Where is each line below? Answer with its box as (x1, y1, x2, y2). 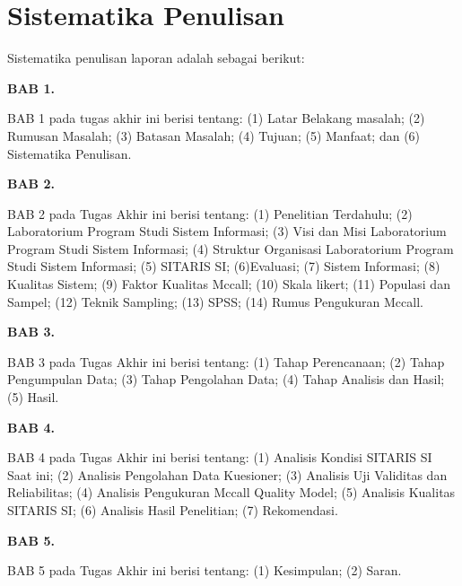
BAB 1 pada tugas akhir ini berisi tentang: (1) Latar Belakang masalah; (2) (7, 109, 425, 127)
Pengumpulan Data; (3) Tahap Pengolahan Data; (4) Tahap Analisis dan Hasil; (7, 370, 445, 389)
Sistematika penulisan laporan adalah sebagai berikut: (7, 48, 305, 67)
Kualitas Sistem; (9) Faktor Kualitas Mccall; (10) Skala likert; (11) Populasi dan (7, 275, 450, 293)
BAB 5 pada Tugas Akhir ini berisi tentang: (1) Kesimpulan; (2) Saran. (7, 561, 402, 580)
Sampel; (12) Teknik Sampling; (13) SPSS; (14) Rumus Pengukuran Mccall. (7, 292, 423, 310)
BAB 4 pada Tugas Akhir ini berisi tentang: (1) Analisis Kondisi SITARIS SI (7, 448, 432, 467)
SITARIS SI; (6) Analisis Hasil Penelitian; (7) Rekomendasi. (7, 501, 338, 519)
